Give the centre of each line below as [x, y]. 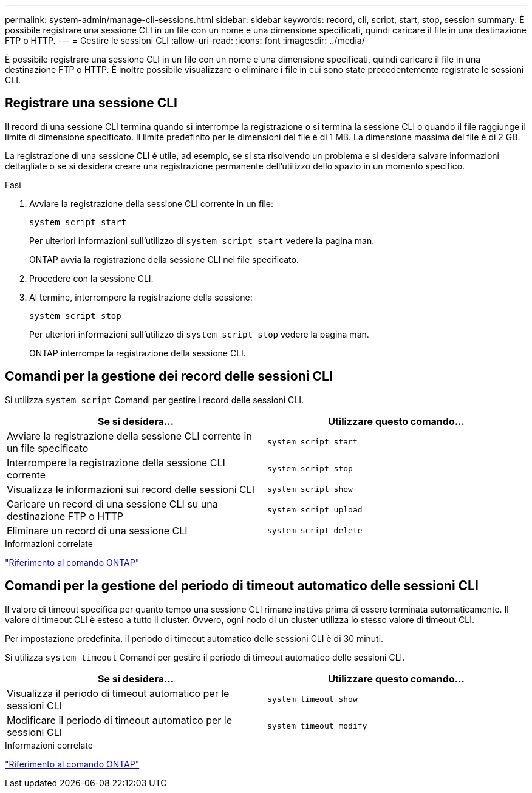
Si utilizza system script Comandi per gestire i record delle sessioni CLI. [154, 400]
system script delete [315, 531]
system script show [310, 489]
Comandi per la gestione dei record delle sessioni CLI [169, 376]
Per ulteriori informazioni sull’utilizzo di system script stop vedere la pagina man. [199, 334]
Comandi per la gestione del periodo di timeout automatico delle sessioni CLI [242, 586]
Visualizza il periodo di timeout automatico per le [118, 693]
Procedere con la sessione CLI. [91, 278]
